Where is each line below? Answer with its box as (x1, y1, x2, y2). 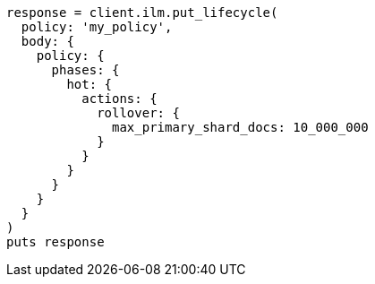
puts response (6, 235, 105, 249)
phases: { (51, 63, 120, 77)
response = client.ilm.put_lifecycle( (6, 5, 278, 20)
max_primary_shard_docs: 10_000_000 (112, 120, 369, 134)
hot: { (66, 77, 113, 91)
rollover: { (97, 106, 180, 120)
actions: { (81, 91, 158, 106)
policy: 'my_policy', (21, 20, 173, 34)
